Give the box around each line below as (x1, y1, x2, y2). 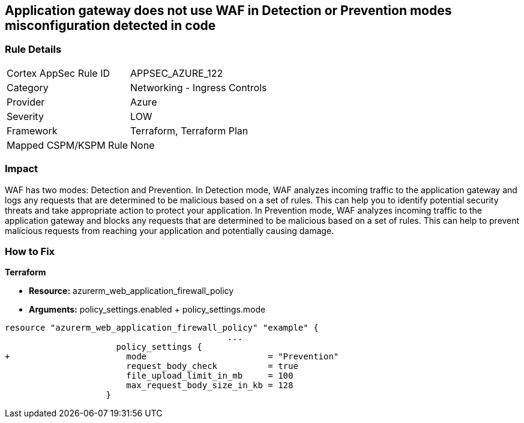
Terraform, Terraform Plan (130, 124, 248, 137)
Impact (5, 163, 38, 175)
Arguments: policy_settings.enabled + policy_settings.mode (29, 304, 266, 315)
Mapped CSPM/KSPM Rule (7, 139, 128, 151)
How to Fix (5, 245, 55, 257)
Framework (7, 124, 58, 137)
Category (7, 81, 49, 94)
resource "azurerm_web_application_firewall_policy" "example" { (5, 323, 319, 333)
